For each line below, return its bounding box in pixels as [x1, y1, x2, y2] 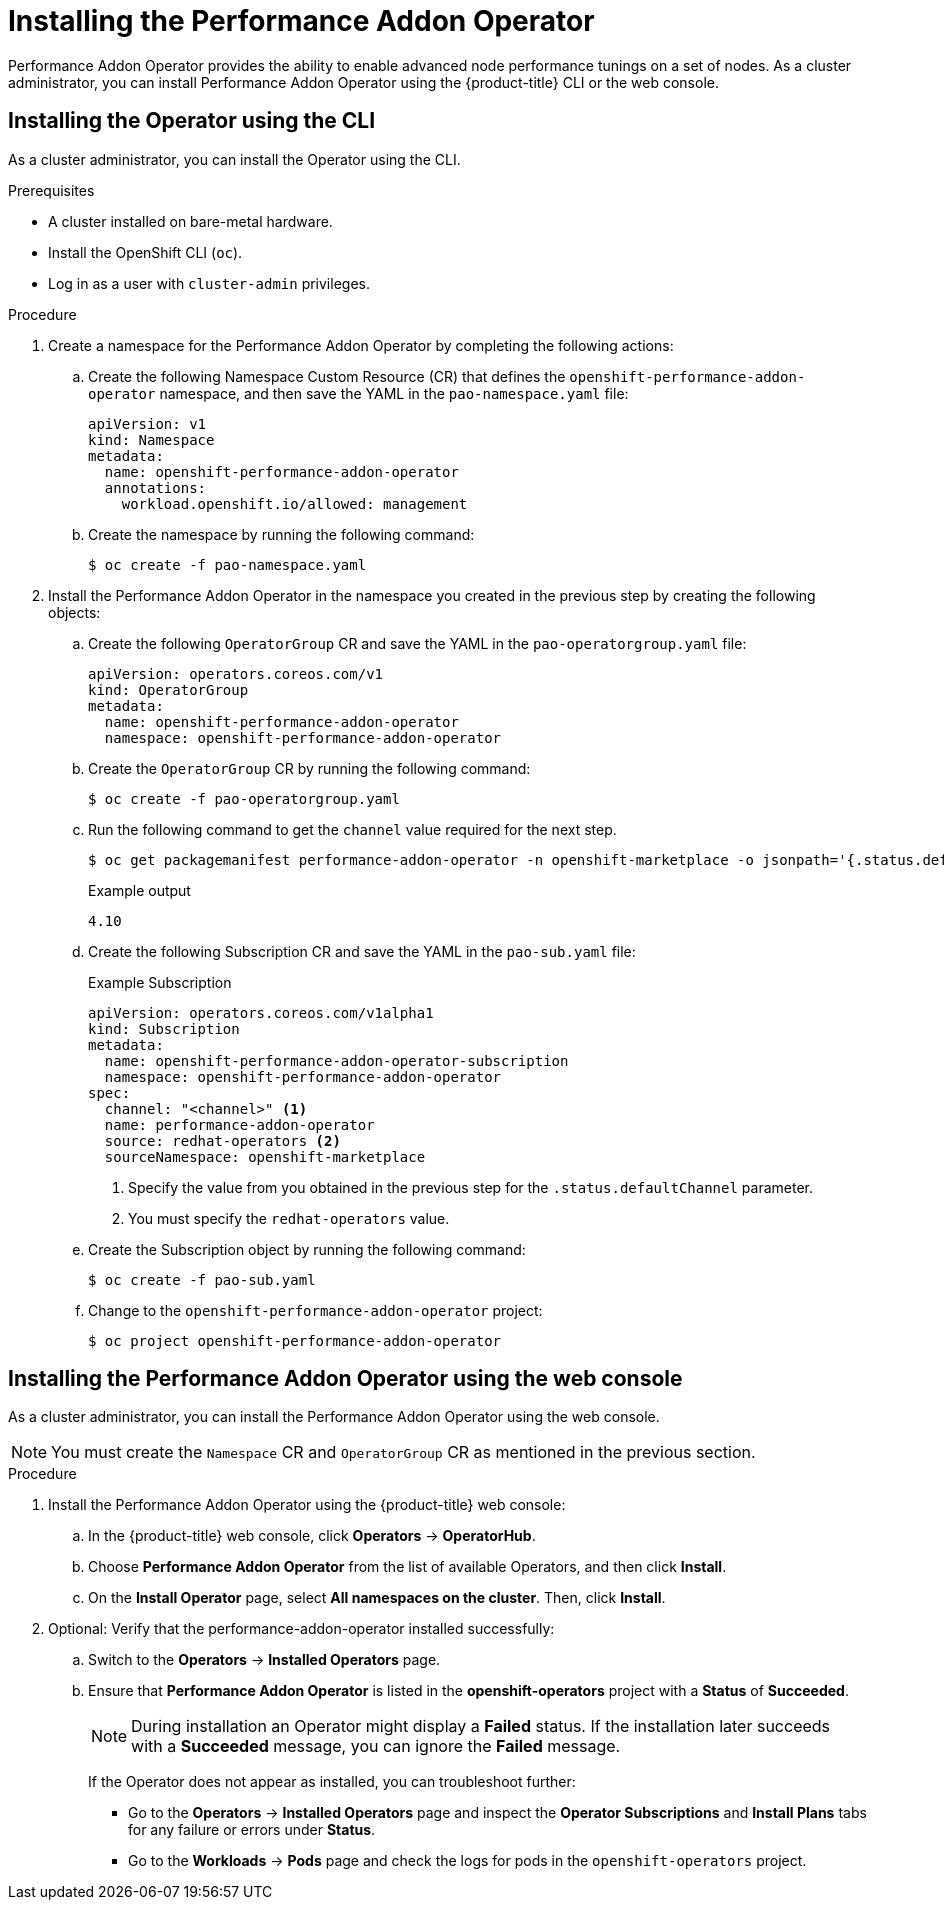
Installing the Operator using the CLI [8, 108, 376, 134]
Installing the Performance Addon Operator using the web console [8, 1366, 683, 1392]
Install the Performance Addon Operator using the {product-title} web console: [48, 1496, 566, 1514]
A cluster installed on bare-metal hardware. [48, 212, 333, 230]
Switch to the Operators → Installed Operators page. [88, 1651, 441, 1669]
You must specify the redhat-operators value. [128, 1209, 450, 1227]
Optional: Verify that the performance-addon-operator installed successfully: [48, 1620, 555, 1638]
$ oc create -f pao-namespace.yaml [88, 556, 367, 573]
